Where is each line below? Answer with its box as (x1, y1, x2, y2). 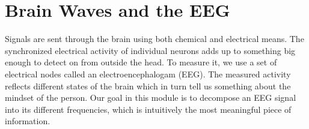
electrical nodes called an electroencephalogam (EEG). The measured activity (5, 67, 291, 80)
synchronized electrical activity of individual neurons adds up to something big (5, 44, 296, 56)
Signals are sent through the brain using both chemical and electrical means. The (5, 32, 304, 45)
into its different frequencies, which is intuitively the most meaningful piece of (5, 103, 292, 115)
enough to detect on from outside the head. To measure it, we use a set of (5, 56, 277, 68)
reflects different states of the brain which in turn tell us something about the (5, 79, 291, 92)
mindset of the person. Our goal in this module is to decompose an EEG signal (5, 91, 296, 104)
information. (5, 115, 50, 127)
